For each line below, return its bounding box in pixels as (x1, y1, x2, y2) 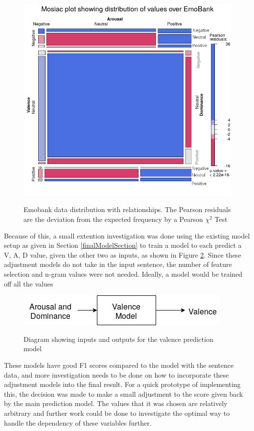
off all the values (4, 278, 53, 288)
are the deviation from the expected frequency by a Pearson (23, 214, 203, 224)
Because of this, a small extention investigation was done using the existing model (4, 230, 250, 240)
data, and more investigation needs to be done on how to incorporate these (4, 369, 229, 380)
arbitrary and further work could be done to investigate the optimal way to (4, 407, 230, 418)
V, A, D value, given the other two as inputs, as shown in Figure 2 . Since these (4, 249, 241, 260)
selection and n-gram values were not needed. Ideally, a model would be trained (4, 268, 243, 279)
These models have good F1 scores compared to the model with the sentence (4, 359, 234, 370)
